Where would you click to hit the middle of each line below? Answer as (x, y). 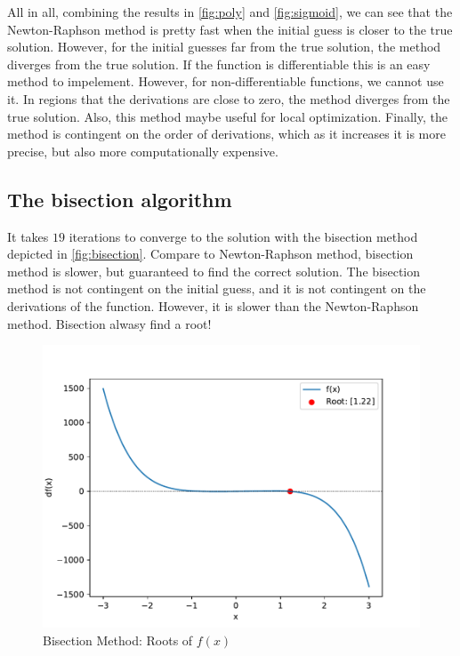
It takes (28, 236)
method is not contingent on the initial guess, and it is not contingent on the (217, 288)
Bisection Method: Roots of (118, 640)
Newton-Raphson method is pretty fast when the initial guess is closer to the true (230, 29)
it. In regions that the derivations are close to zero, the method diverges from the (229, 98)
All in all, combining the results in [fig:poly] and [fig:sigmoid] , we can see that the (230, 12)
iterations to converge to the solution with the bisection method (243, 236)
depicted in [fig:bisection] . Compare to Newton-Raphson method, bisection (210, 254)
